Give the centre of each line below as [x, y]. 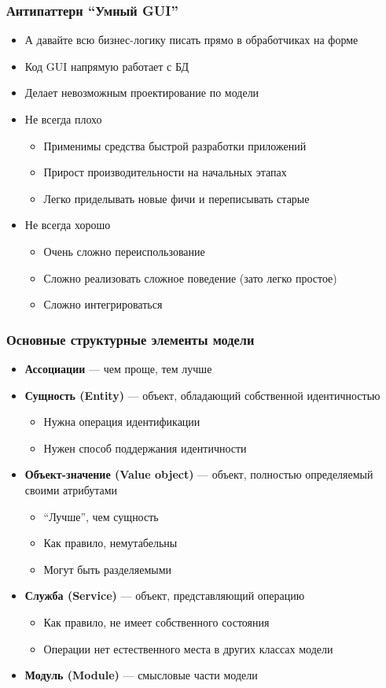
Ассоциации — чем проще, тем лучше [118, 368]
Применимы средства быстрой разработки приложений [175, 145]
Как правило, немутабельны [110, 543]
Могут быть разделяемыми [107, 569]
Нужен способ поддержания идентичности [145, 448]
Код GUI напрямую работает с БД [107, 66]
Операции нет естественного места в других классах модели [188, 648]
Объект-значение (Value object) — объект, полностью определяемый [199, 474]
